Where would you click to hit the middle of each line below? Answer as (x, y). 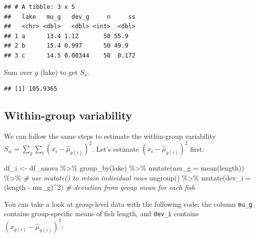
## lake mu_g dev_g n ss (70, 17)
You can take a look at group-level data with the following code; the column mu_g (128, 204)
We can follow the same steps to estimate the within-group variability (110, 136)
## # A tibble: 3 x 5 (40, 7)
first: (197, 149)
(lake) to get (59, 72)
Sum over (18, 72)
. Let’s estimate (115, 149)
